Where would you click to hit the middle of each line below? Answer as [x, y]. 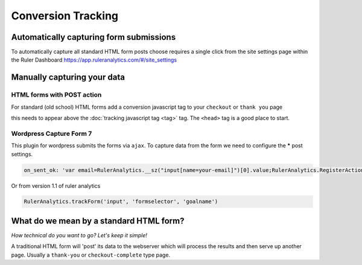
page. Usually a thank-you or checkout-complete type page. [91, 255]
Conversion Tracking [65, 16]
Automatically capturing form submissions [94, 37]
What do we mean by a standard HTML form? [98, 221]
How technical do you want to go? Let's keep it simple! [79, 235]
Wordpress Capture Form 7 [52, 133]
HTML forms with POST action [56, 95]
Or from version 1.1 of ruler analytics [56, 186]
